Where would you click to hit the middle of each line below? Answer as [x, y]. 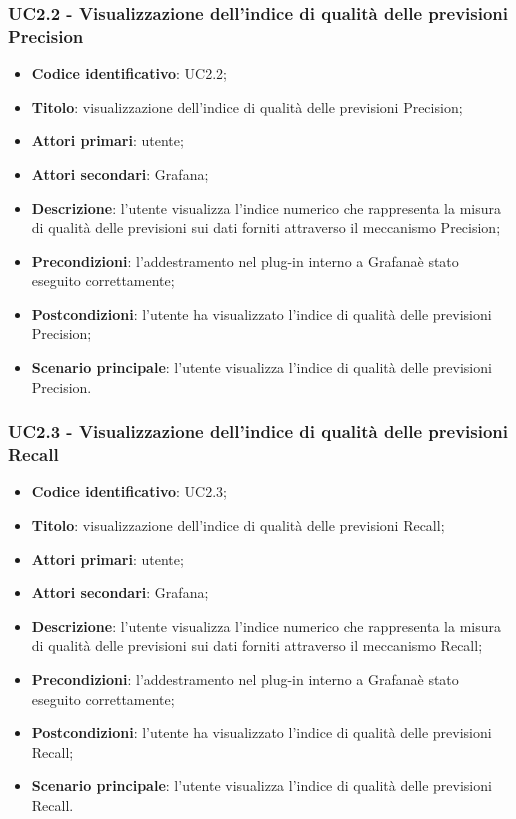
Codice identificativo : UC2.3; [129, 491]
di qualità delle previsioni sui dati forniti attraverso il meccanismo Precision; [266, 227]
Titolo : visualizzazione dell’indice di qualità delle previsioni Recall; [238, 525]
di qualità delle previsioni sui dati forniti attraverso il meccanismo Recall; [257, 645]
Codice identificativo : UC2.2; [129, 73]
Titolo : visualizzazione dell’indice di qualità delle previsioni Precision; [247, 106]
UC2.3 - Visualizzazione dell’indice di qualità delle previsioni [258, 431]
